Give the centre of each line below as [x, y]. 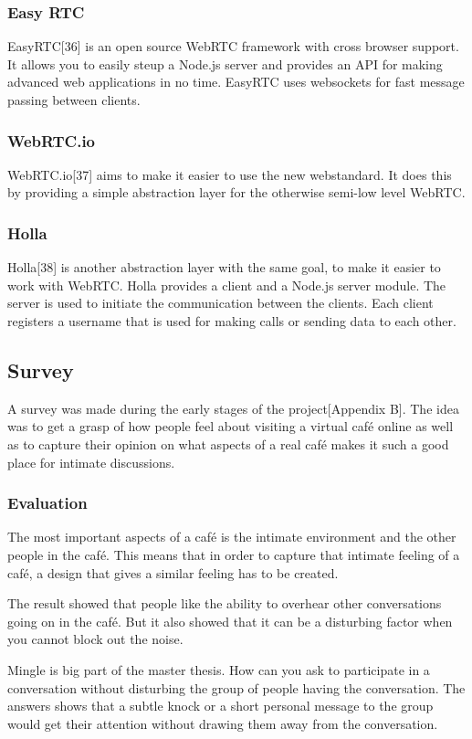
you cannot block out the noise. [95, 639]
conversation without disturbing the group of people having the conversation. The [236, 687]
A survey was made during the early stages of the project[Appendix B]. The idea [233, 408]
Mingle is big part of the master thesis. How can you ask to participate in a [219, 669]
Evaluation [47, 503]
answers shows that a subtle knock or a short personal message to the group [220, 706]
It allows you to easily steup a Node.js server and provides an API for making [225, 63]
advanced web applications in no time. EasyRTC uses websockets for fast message [236, 82]
